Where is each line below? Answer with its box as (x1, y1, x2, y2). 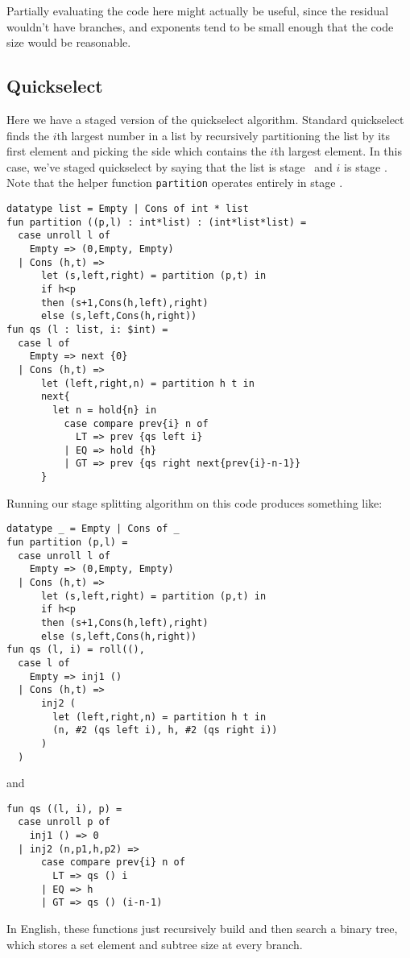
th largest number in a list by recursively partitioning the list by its (56, 126, 391, 143)
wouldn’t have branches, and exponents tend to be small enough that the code (6, 18, 394, 35)
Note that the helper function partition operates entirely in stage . (6, 174, 343, 191)
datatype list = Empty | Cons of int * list (6, 203, 249, 215)
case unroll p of (18, 816, 110, 828)
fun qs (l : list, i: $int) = (6, 323, 168, 335)
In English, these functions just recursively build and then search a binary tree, (6, 920, 398, 937)
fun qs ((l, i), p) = (6, 802, 122, 815)
